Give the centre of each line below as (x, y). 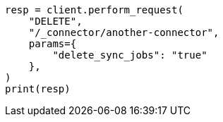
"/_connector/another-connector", (124, 32)
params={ (53, 44)
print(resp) (38, 89)
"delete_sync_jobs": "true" (130, 55)
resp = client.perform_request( (94, 10)
